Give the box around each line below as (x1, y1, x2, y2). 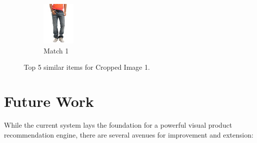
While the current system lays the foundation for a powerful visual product (4, 119, 232, 130)
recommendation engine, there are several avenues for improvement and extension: (4, 129, 254, 140)
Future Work (4, 91, 94, 111)
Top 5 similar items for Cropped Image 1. (24, 62, 150, 72)
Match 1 (44, 45, 69, 55)
